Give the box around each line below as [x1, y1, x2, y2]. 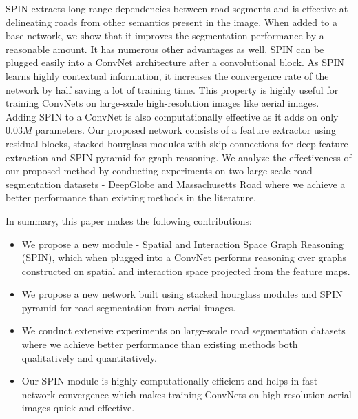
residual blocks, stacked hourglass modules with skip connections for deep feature [6, 136, 348, 150]
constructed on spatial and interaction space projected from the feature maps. [21, 263, 350, 278]
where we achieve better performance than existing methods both [21, 337, 298, 351]
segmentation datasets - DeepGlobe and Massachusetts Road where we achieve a [6, 176, 346, 191]
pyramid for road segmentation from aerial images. [21, 300, 236, 314]
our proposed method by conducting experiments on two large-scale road [6, 163, 313, 178]
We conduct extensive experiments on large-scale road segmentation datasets [21, 323, 346, 338]
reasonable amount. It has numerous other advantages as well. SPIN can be [6, 41, 324, 56]
